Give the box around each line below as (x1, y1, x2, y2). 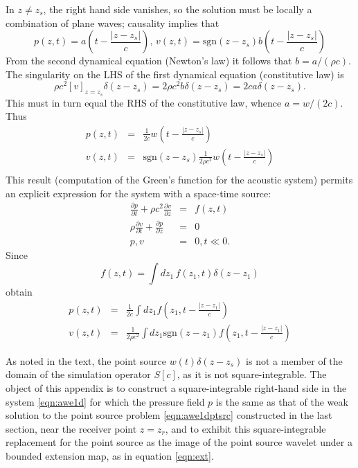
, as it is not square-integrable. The (177, 367, 327, 381)
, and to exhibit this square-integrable (165, 421, 326, 435)
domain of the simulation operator (6, 367, 151, 381)
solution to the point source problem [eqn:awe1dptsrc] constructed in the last (6, 408, 332, 422)
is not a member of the (246, 353, 343, 368)
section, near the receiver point (6, 421, 137, 435)
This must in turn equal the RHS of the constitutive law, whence (6, 95, 282, 109)
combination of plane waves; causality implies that (6, 15, 220, 30)
